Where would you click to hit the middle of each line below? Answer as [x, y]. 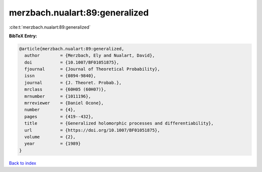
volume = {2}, [50, 137]
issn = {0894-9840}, [60, 76]
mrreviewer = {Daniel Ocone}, [64, 103]
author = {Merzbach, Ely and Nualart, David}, [90, 55]
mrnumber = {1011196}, [58, 96]
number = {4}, [50, 110]
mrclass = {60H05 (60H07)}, [65, 89]
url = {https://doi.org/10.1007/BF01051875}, [92, 130]
